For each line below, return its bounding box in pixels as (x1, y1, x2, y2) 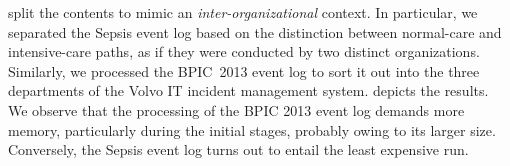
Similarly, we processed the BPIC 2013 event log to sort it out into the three (8, 60, 480, 81)
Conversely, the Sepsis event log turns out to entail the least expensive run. (8, 139, 469, 160)
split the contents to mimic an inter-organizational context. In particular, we (8, 2, 478, 22)
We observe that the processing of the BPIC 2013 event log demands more (8, 99, 465, 120)
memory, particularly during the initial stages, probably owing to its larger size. (8, 119, 496, 140)
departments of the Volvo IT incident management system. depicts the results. (8, 80, 489, 101)
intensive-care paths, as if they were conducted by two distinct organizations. (8, 41, 480, 62)
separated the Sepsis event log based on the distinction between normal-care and (8, 21, 502, 42)
